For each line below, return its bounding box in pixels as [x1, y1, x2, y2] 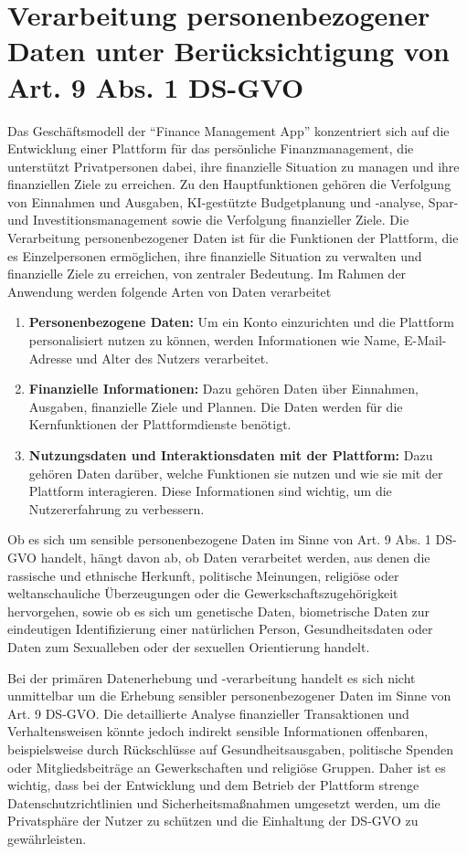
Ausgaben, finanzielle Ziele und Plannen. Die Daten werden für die [28, 396, 403, 416]
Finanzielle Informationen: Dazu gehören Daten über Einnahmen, [28, 379, 419, 398]
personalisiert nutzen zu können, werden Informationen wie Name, [28, 331, 400, 350]
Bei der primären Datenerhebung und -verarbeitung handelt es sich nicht [7, 668, 416, 687]
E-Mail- [403, 331, 447, 350]
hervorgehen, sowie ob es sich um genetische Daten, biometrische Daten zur [7, 601, 430, 620]
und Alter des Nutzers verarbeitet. [76, 348, 270, 367]
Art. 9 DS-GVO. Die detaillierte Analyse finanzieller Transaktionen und [7, 703, 409, 722]
